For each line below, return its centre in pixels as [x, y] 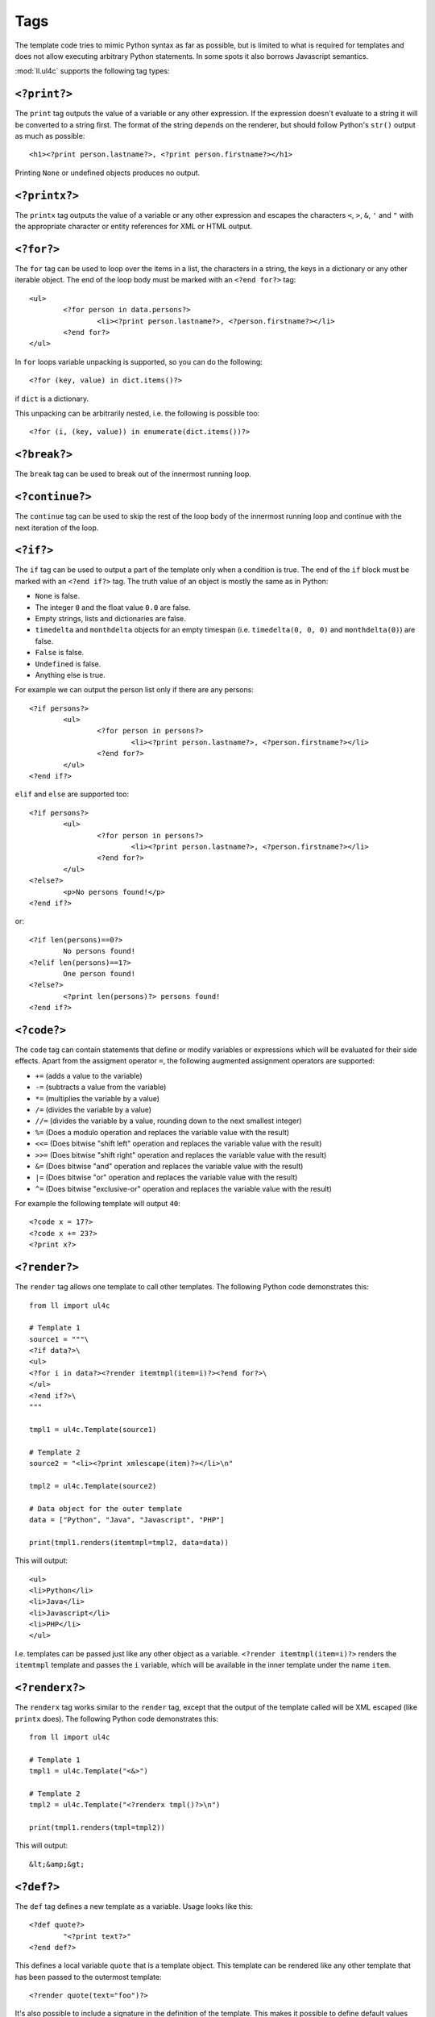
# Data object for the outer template [106, 1508]
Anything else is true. [70, 674]
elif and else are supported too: [72, 794]
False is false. [60, 653]
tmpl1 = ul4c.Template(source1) [93, 1429]
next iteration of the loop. [57, 528]
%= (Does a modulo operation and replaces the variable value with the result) [162, 1132]
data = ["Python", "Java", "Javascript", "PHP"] [127, 1520]
